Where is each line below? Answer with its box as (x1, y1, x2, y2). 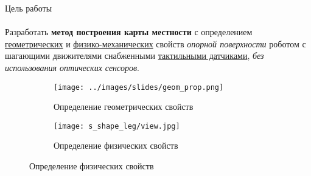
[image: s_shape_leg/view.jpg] (54, 121, 180, 130)
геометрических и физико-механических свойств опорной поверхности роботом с (5, 37, 306, 50)
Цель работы (5, 2, 52, 14)
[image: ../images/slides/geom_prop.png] (54, 83, 224, 92)
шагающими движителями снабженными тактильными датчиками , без (5, 49, 264, 62)
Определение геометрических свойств (54, 100, 194, 113)
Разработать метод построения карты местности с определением (5, 25, 253, 38)
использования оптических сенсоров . (5, 61, 139, 73)
